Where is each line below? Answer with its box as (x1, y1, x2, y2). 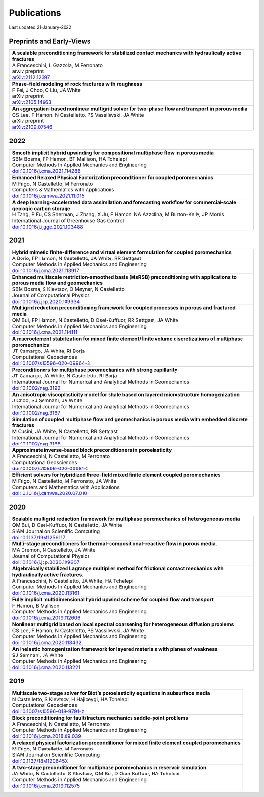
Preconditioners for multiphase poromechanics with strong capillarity (12, 366, 178, 373)
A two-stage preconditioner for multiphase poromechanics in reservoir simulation (12, 764, 207, 771)
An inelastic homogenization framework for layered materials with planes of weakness (12, 646, 218, 652)
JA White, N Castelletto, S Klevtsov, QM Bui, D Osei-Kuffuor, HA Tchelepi (12, 770, 180, 777)
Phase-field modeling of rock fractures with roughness (12, 81, 143, 88)
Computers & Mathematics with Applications (12, 186, 114, 193)
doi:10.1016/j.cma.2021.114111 (12, 329, 78, 336)
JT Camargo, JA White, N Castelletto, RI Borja (12, 373, 117, 379)
